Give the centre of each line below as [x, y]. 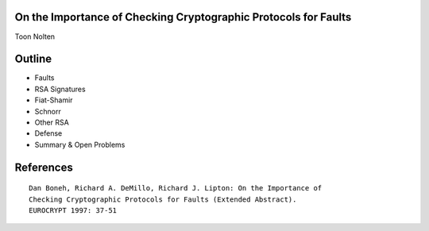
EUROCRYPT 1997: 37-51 [73, 210]
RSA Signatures [60, 89]
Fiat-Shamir [54, 100]
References [44, 167]
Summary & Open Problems [80, 144]
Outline [33, 59]
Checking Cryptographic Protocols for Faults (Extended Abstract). [163, 199]
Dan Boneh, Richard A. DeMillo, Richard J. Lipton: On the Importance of [176, 188]
